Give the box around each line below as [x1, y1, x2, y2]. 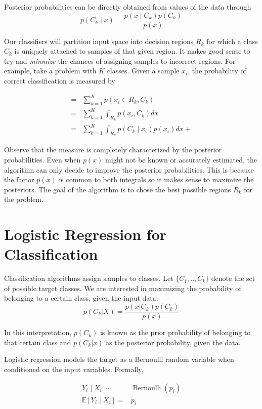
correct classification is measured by [4, 75, 115, 86]
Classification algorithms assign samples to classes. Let [4, 273, 173, 283]
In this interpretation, [4, 327, 72, 338]
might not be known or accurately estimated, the [105, 154, 257, 165]
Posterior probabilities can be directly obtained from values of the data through [4, 2, 251, 12]
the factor [4, 174, 34, 185]
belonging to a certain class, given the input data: [4, 293, 158, 303]
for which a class [206, 35, 258, 46]
